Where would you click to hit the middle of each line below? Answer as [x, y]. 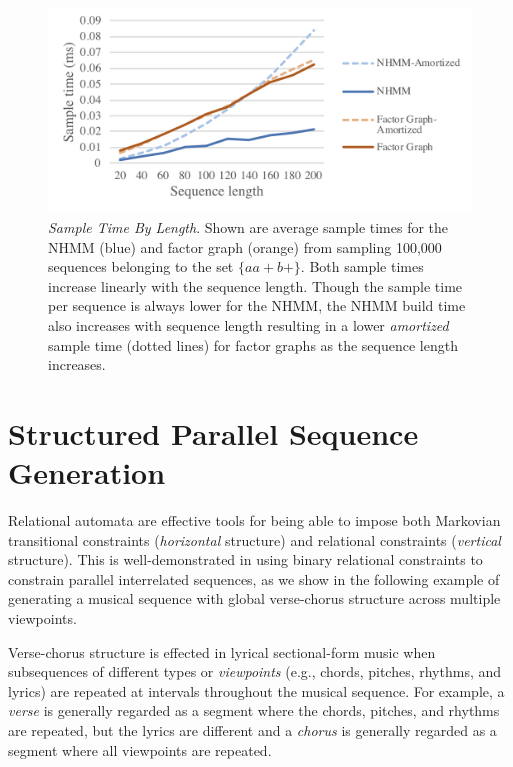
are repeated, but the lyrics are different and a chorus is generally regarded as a [252, 729]
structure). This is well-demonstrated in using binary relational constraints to [245, 559]
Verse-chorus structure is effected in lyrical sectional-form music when [222, 651]
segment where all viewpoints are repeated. [140, 749]
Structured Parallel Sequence [213, 432]
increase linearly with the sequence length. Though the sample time [255, 285]
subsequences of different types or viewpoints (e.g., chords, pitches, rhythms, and [255, 671]
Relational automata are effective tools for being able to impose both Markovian [254, 520]
